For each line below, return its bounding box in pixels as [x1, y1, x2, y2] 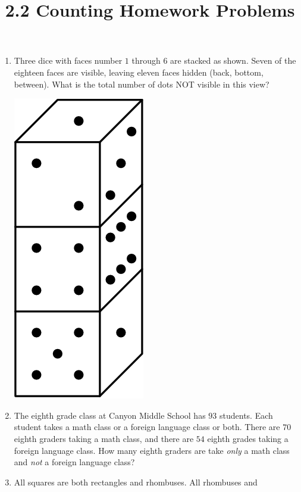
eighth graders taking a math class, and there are [14, 432, 194, 444]
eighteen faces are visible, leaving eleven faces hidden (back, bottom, [14, 66, 264, 78]
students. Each [220, 409, 273, 421]
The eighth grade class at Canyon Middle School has [14, 409, 206, 421]
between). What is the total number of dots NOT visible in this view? [14, 77, 269, 90]
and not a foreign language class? [14, 456, 135, 468]
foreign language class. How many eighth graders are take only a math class [14, 444, 290, 456]
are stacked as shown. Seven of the [170, 54, 296, 67]
